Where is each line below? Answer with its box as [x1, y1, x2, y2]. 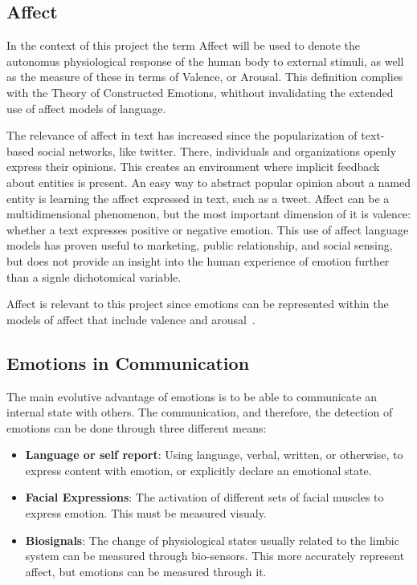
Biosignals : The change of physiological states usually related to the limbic [25, 531, 399, 548]
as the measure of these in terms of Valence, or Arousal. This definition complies [6, 68, 403, 85]
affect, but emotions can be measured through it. [25, 563, 267, 579]
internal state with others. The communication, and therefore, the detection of [6, 404, 393, 420]
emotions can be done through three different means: [6, 419, 267, 436]
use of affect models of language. [6, 100, 166, 116]
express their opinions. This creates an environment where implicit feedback [6, 158, 380, 175]
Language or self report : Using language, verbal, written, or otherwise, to [25, 446, 403, 463]
